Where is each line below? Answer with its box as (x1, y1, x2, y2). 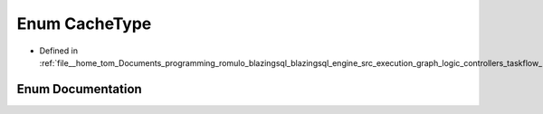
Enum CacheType (16, 14, 152, 33)
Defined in (39, 45, 79, 56)
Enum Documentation (16, 81, 142, 97)
